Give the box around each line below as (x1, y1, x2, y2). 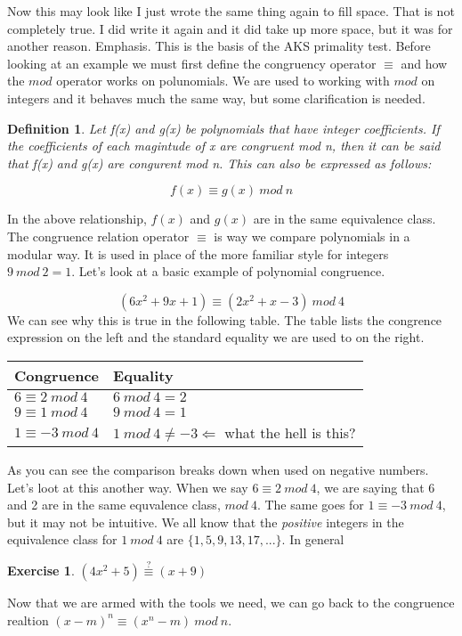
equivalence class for (7, 530, 118, 549)
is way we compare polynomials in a (214, 226, 410, 245)
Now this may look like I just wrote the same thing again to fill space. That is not (7, 2, 455, 20)
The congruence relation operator (7, 226, 190, 245)
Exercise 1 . (7, 561, 75, 580)
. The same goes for (256, 495, 364, 514)
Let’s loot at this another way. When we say (7, 477, 248, 496)
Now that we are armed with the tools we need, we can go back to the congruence (7, 593, 455, 612)
